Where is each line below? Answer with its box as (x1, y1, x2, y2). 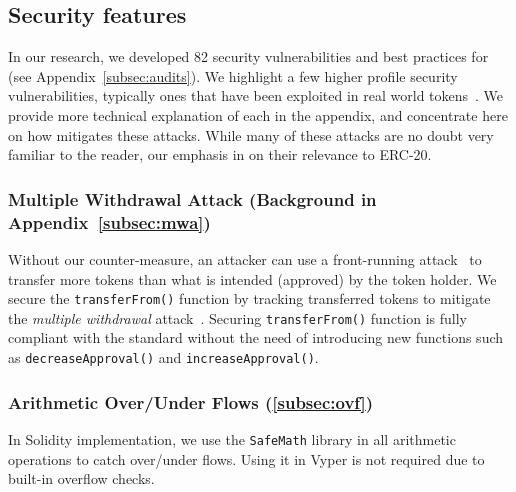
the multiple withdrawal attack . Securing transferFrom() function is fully (8, 307, 467, 328)
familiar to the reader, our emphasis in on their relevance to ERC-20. (8, 144, 432, 165)
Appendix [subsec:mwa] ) (8, 209, 211, 234)
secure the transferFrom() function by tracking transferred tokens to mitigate (8, 288, 491, 309)
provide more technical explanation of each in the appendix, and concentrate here (8, 104, 508, 125)
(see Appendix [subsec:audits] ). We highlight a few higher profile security (8, 65, 458, 86)
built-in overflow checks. (8, 468, 155, 489)
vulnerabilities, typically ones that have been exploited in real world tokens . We (8, 85, 504, 106)
